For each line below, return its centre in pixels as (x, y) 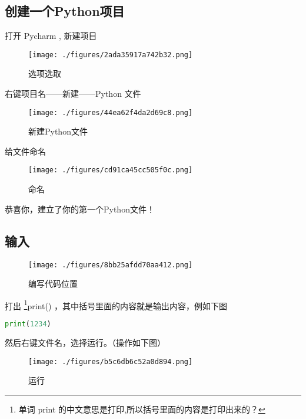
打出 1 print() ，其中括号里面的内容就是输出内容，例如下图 (116, 305)
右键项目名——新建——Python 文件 (73, 94)
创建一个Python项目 (65, 11)
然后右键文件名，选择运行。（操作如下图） (85, 342)
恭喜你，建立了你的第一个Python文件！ (80, 209)
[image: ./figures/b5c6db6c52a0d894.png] (111, 361)
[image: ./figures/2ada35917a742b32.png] (111, 55)
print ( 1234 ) (28, 324)
